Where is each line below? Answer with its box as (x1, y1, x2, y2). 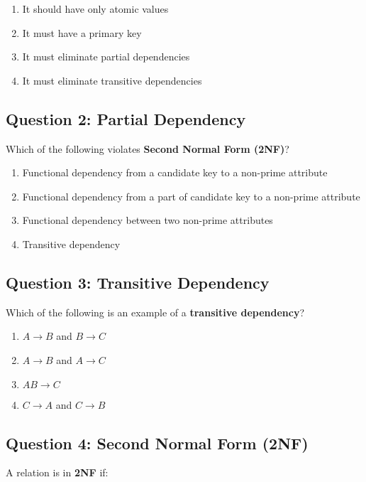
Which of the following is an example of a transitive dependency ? (6, 304, 305, 319)
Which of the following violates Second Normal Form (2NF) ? (6, 141, 289, 156)
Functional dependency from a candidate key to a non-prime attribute (22, 165, 328, 180)
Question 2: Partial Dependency (6, 107, 246, 129)
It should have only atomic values (22, 1, 169, 16)
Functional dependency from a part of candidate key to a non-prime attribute (22, 188, 360, 203)
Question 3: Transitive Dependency (6, 271, 270, 293)
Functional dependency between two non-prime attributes (22, 213, 273, 227)
